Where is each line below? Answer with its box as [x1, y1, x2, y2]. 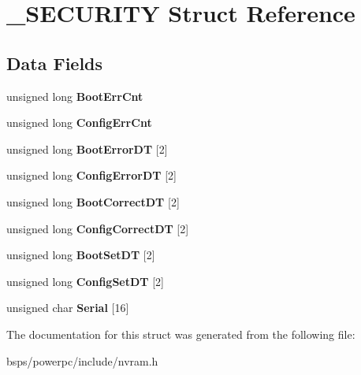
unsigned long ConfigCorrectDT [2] [6, 220, 189, 236]
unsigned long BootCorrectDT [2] [6, 193, 180, 210]
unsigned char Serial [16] [6, 299, 129, 316]
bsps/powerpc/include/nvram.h [6, 352, 158, 369]
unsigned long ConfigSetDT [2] [6, 273, 164, 289]
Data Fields [6, 50, 103, 75]
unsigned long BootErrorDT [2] [6, 140, 168, 157]
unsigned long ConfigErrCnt [6, 114, 152, 131]
